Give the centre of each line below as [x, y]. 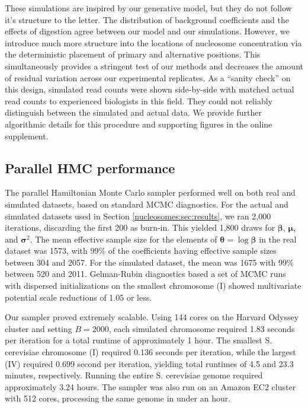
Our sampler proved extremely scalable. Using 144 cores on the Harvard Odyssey [152, 317]
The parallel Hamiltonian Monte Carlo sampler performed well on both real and [150, 192]
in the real [278, 239]
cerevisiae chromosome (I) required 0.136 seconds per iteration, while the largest [150, 352]
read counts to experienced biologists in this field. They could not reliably [139, 101]
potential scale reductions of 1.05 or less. [78, 297]
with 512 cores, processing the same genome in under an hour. [118, 398]
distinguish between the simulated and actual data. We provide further [133, 112]
